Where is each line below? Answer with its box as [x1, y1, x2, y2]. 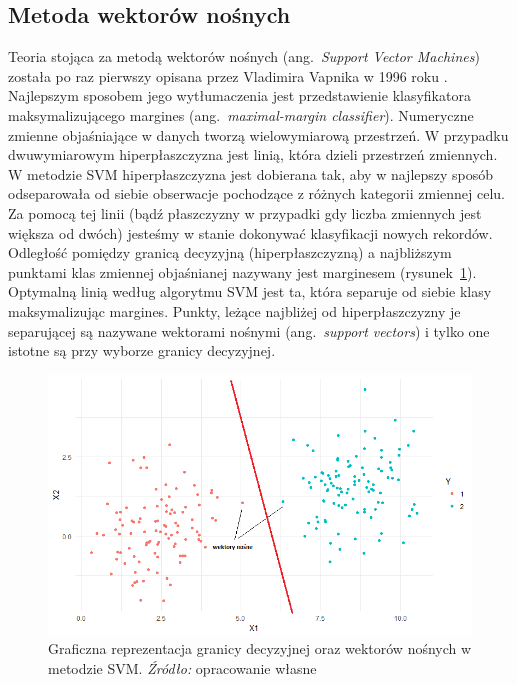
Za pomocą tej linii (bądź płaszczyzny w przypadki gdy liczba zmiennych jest [8, 202, 482, 223]
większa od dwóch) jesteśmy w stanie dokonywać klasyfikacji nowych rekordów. [8, 222, 493, 243]
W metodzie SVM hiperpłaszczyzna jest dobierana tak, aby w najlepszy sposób [8, 163, 494, 184]
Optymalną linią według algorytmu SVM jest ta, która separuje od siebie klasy [8, 281, 492, 302]
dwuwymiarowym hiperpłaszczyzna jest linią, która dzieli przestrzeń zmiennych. [8, 144, 498, 165]
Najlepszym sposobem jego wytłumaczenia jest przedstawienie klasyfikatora [8, 85, 471, 106]
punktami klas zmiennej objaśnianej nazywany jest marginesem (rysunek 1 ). [8, 261, 477, 282]
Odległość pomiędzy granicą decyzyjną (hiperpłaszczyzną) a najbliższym [8, 242, 452, 263]
